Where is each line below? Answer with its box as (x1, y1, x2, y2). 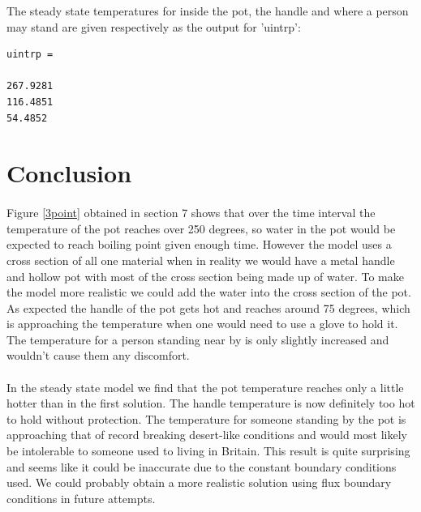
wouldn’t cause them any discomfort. (6, 347, 190, 364)
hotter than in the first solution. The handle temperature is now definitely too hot (6, 395, 415, 412)
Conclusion (6, 156, 132, 190)
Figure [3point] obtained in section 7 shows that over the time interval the (6, 204, 376, 221)
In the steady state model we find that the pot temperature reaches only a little (6, 378, 404, 395)
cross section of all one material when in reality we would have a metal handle (6, 251, 395, 268)
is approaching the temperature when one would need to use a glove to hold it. (6, 315, 398, 332)
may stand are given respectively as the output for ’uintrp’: (6, 18, 301, 35)
